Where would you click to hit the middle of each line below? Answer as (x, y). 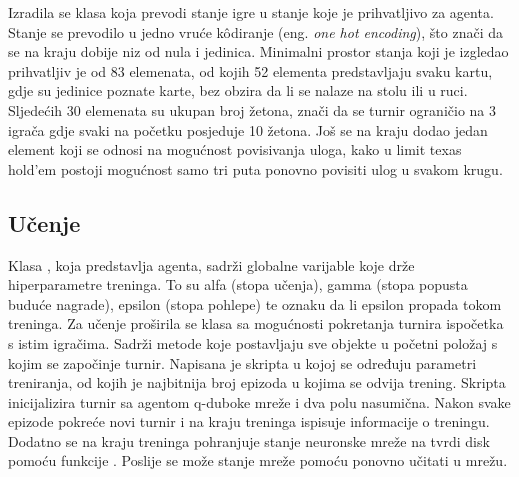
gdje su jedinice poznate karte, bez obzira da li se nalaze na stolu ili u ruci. (238, 90)
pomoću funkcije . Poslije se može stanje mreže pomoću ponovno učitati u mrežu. (258, 460)
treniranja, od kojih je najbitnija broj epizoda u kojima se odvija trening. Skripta (257, 382)
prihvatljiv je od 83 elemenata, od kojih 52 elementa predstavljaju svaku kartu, (250, 70)
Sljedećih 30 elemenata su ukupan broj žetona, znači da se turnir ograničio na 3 (252, 109)
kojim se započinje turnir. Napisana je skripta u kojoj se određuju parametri (242, 362)
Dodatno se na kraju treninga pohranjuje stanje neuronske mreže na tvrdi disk (249, 440)
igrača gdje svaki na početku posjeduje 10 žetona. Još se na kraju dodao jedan (248, 129)
